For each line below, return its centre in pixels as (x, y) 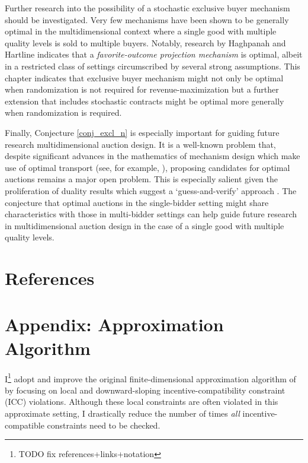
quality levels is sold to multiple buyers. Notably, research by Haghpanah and (145, 42)
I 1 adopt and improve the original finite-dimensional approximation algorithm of (150, 378)
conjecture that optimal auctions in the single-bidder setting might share (137, 202)
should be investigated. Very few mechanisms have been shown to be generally (147, 19)
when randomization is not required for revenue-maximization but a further (142, 89)
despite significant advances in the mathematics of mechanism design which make (153, 156)
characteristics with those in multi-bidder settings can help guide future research (151, 214)
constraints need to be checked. (104, 425)
